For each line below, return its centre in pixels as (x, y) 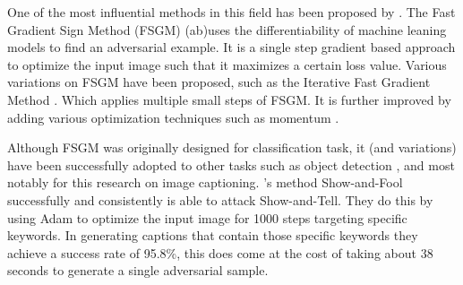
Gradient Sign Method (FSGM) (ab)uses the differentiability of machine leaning (227, 29)
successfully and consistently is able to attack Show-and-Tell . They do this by (220, 199)
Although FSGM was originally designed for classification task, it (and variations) (232, 147)
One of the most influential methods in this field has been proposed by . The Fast (231, 12)
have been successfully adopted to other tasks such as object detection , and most (231, 164)
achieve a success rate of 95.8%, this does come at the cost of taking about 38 (220, 252)
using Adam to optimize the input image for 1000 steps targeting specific (207, 217)
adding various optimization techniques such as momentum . (173, 117)
